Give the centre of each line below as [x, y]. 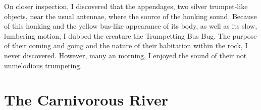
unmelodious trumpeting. [43, 65]
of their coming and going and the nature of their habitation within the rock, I [126, 45]
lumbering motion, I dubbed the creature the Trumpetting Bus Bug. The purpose [130, 35]
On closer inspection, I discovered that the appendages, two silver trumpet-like [126, 6]
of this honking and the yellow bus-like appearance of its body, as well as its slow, [131, 26]
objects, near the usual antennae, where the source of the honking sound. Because [130, 16]
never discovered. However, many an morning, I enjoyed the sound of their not [125, 55]
